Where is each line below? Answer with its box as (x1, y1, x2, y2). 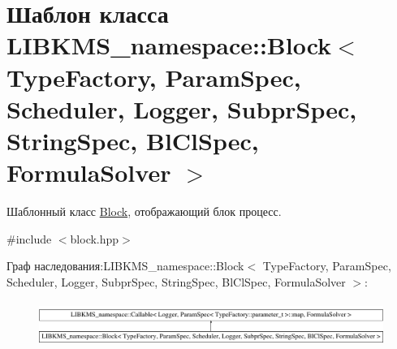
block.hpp (70, 230, 119, 247)
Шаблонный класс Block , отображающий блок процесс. (6, 203, 282, 220)
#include (6, 230, 52, 247)
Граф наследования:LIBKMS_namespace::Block (6, 257, 244, 274)
